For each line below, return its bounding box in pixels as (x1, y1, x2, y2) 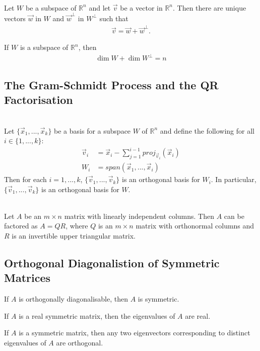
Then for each (4, 174, 47, 185)
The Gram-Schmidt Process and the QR (4, 77, 219, 92)
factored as (4, 220, 38, 231)
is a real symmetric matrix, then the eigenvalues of (19, 310, 175, 321)
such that (99, 13, 128, 23)
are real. (185, 310, 211, 321)
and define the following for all (160, 125, 254, 136)
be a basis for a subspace (54, 125, 131, 136)
